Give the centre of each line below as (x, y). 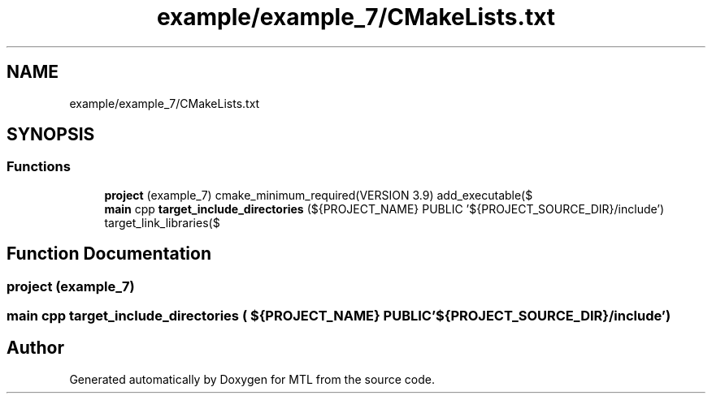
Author (35, 348)
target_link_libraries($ (162, 222)
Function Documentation (109, 254)
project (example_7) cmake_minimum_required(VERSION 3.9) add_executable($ (319, 195)
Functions (39, 167)
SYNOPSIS (51, 135)
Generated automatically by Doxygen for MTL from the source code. (252, 379)
